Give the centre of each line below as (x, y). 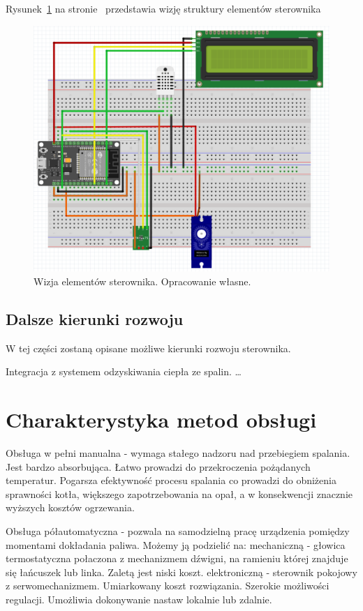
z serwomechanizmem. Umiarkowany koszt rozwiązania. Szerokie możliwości (168, 586)
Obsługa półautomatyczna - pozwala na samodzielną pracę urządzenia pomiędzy (178, 531)
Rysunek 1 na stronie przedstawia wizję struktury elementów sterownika (163, 8)
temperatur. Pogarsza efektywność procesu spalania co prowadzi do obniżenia (171, 480)
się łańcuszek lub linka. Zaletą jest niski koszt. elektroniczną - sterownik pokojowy (181, 572)
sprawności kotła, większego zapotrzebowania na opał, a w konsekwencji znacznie (179, 493)
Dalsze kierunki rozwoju (95, 318)
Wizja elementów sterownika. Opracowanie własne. (142, 281)
